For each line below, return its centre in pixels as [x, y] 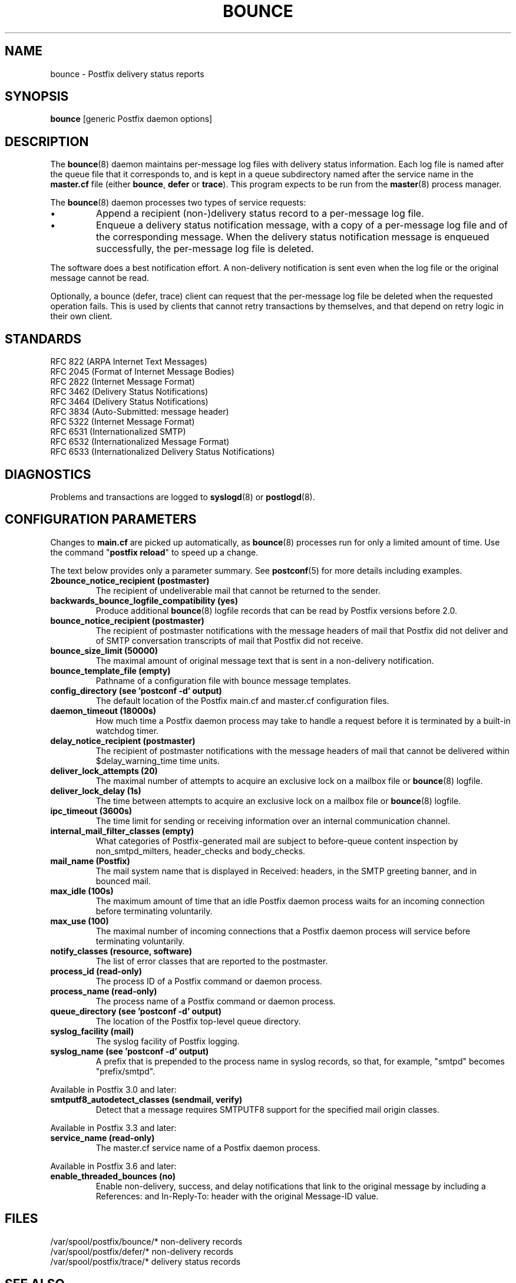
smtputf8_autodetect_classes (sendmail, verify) [146, 1099]
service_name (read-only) [102, 1137]
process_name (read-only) [104, 991]
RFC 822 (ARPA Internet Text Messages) [129, 362]
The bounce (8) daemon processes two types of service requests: [178, 203]
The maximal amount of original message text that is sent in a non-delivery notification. [265, 660]
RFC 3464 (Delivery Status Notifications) [129, 402]
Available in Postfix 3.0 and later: [113, 1089]
